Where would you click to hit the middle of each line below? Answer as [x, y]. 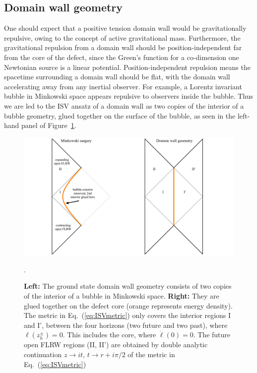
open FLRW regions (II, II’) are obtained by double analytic [116, 344]
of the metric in [151, 354]
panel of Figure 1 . [49, 125]
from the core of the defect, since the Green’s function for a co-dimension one [122, 57]
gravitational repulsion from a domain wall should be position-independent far [123, 47]
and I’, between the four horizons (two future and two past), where [126, 325]
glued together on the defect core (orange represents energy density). [128, 305]
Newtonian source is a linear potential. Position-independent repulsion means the [127, 67]
